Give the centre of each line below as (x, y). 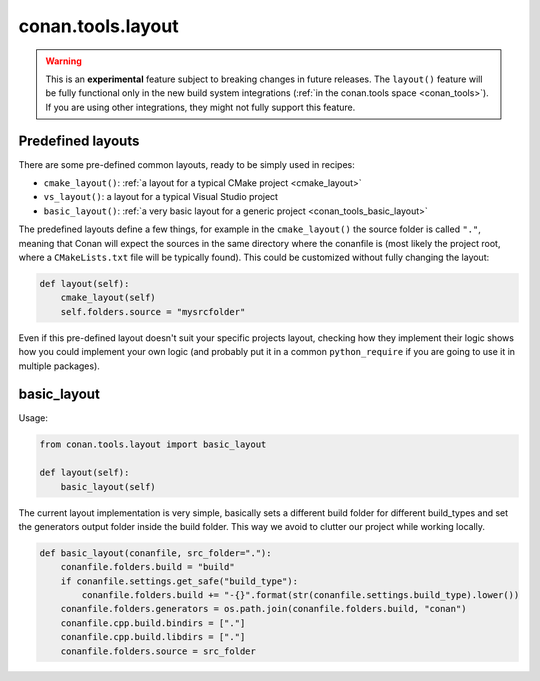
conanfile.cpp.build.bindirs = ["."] (153, 623)
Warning (63, 61)
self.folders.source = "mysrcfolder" (153, 311)
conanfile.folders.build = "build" (147, 567)
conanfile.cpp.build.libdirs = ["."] (153, 637)
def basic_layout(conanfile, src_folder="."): (155, 553)
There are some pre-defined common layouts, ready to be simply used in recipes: (186, 164)
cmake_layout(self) (108, 298)
